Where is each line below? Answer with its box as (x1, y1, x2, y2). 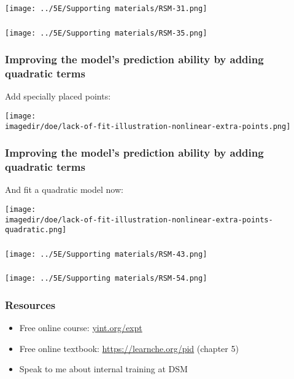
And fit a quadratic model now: (5, 183, 123, 196)
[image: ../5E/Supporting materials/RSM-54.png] (5, 274, 207, 283)
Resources (5, 297, 56, 312)
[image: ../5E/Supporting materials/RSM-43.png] (5, 249, 207, 259)
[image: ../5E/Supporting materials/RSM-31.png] (5, 4, 207, 13)
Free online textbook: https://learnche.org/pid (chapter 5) (19, 342, 239, 354)
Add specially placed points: (5, 90, 111, 103)
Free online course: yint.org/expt (19, 321, 142, 334)
